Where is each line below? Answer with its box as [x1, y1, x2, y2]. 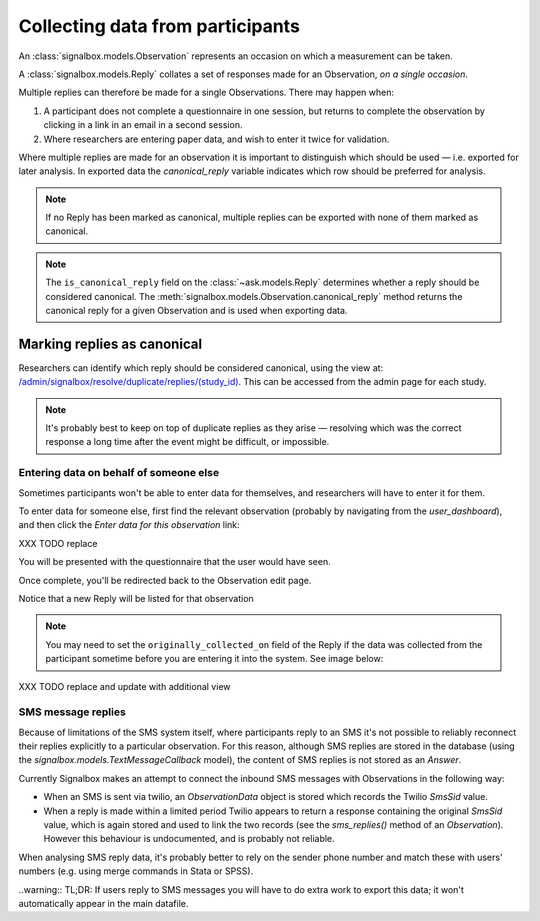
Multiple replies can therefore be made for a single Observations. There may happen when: [18, 86, 395, 99]
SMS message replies [18, 705, 127, 719]
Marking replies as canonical [18, 335, 203, 352]
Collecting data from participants [18, 15, 300, 37]
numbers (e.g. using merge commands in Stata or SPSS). [18, 865, 254, 877]
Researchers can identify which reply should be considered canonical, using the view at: [18, 361, 384, 374]
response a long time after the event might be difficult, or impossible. [45, 436, 330, 448]
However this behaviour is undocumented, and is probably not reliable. [43, 833, 335, 845]
